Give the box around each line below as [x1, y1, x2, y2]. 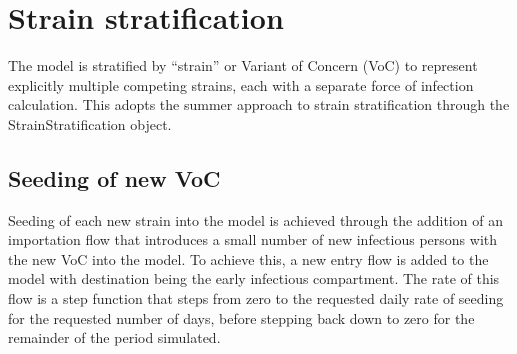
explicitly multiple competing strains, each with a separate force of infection [8, 74, 474, 95]
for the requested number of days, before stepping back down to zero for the [8, 307, 475, 328]
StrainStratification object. [8, 113, 172, 134]
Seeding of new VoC [8, 162, 221, 193]
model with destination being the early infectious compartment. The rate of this [8, 268, 500, 289]
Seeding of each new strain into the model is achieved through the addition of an [8, 209, 503, 230]
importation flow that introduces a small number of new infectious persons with [8, 229, 498, 250]
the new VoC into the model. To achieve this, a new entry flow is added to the [8, 248, 489, 269]
